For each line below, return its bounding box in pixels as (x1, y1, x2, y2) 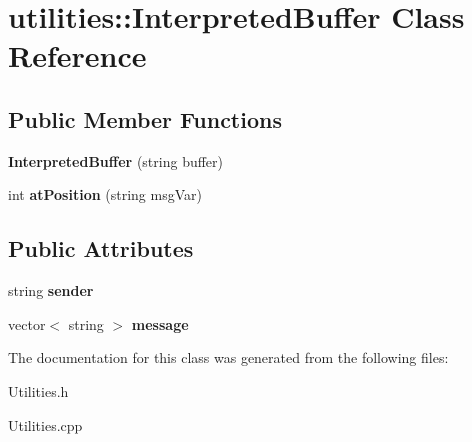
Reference (8, 35, 147, 76)
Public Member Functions (8, 103, 282, 134)
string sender (8, 280, 94, 301)
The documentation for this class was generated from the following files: (8, 347, 449, 368)
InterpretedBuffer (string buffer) (8, 150, 224, 171)
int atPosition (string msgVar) (8, 184, 202, 205)
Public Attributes (8, 233, 194, 264)
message (131, 313, 189, 334)
